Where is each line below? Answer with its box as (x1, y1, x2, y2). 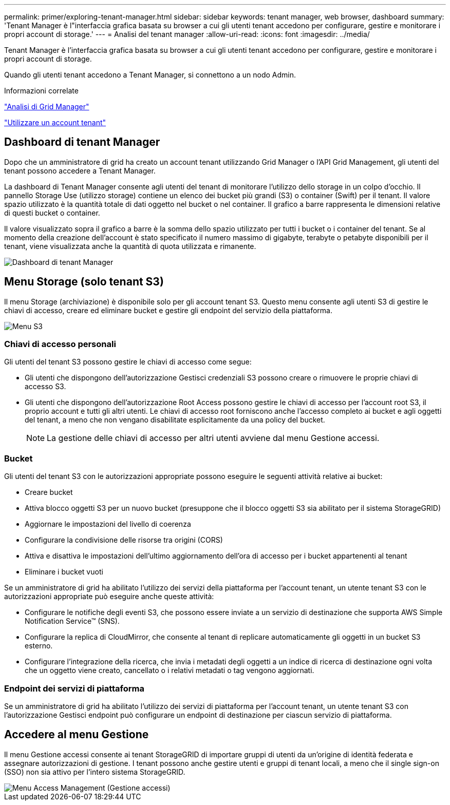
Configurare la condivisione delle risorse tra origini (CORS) (25, 535, 223, 545)
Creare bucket (25, 488, 73, 497)
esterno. (25, 641, 53, 650)
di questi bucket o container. (4, 208, 100, 217)
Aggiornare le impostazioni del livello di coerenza (25, 520, 191, 529)
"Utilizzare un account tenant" (4, 118, 106, 127)
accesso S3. (25, 382, 66, 391)
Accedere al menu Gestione (4, 728, 149, 741)
